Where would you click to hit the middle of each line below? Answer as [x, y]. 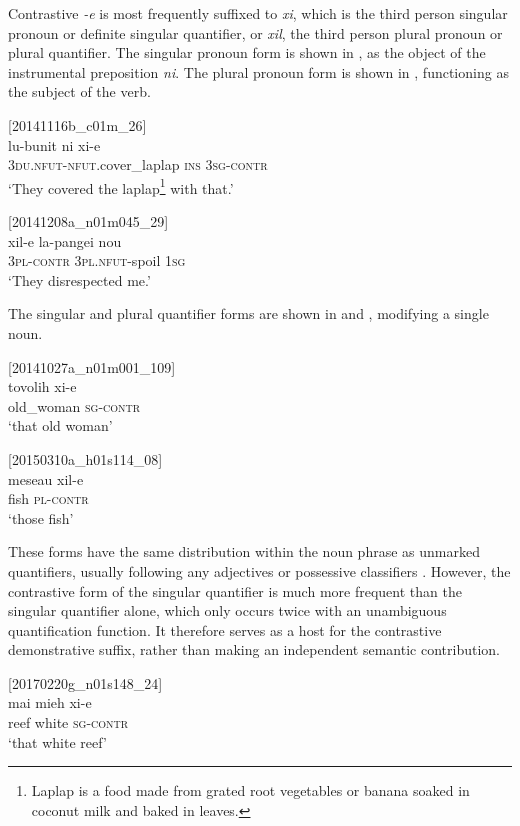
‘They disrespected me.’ [79, 279]
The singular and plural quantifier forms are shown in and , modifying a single [248, 313]
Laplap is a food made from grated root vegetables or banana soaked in [250, 790]
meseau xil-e [46, 478]
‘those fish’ [41, 517]
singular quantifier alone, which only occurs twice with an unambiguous [227, 610]
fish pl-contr [48, 498]
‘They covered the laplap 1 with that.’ [121, 186]
